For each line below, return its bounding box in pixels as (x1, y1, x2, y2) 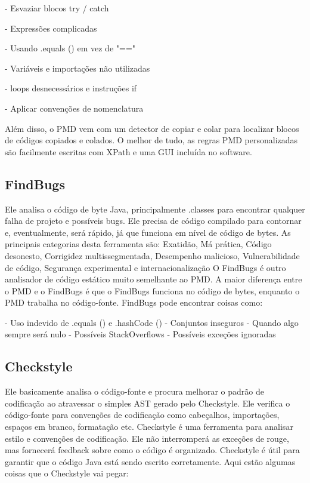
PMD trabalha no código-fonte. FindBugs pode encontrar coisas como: (5, 296, 263, 309)
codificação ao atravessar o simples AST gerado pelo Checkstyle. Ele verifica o (5, 396, 290, 409)
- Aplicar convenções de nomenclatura (5, 101, 144, 114)
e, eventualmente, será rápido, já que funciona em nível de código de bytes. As (5, 226, 291, 238)
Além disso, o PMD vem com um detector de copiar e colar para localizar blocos (5, 122, 299, 134)
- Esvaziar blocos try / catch (5, 2, 109, 14)
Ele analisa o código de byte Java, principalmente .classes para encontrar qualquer (5, 202, 305, 215)
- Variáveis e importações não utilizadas (5, 61, 150, 74)
